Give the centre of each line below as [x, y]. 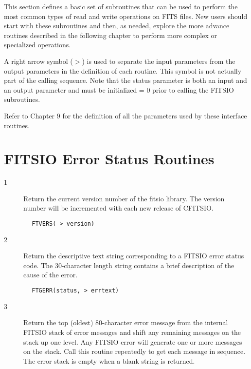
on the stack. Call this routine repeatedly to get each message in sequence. [134, 351]
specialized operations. [37, 45]
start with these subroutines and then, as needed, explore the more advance [117, 26]
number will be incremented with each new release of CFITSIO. [118, 208]
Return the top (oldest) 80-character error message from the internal [126, 322]
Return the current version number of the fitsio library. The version [124, 198]
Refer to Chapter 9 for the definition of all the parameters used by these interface [125, 115]
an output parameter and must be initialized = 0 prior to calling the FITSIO [119, 89]
